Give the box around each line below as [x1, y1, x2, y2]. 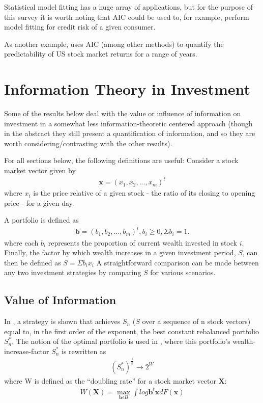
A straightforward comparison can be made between [96, 257, 259, 267]
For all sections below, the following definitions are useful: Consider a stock [4, 155, 239, 166]
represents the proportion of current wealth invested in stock [48, 237, 237, 248]
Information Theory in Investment [4, 78, 251, 99]
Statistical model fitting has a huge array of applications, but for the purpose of [4, 2, 253, 12]
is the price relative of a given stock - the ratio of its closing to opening [33, 187, 255, 198]
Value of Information [4, 292, 116, 308]
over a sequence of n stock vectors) [142, 316, 251, 327]
